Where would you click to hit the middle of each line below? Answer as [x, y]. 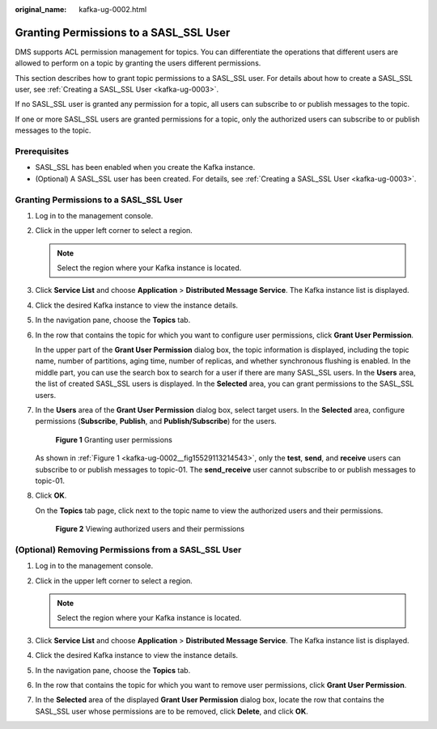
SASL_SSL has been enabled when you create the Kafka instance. [145, 167]
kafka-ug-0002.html [113, 9]
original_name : [41, 9]
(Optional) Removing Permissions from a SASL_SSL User [128, 549]
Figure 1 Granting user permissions [114, 439]
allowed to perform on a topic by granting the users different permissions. [138, 63]
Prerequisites [42, 151]
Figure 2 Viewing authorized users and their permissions [150, 529]
